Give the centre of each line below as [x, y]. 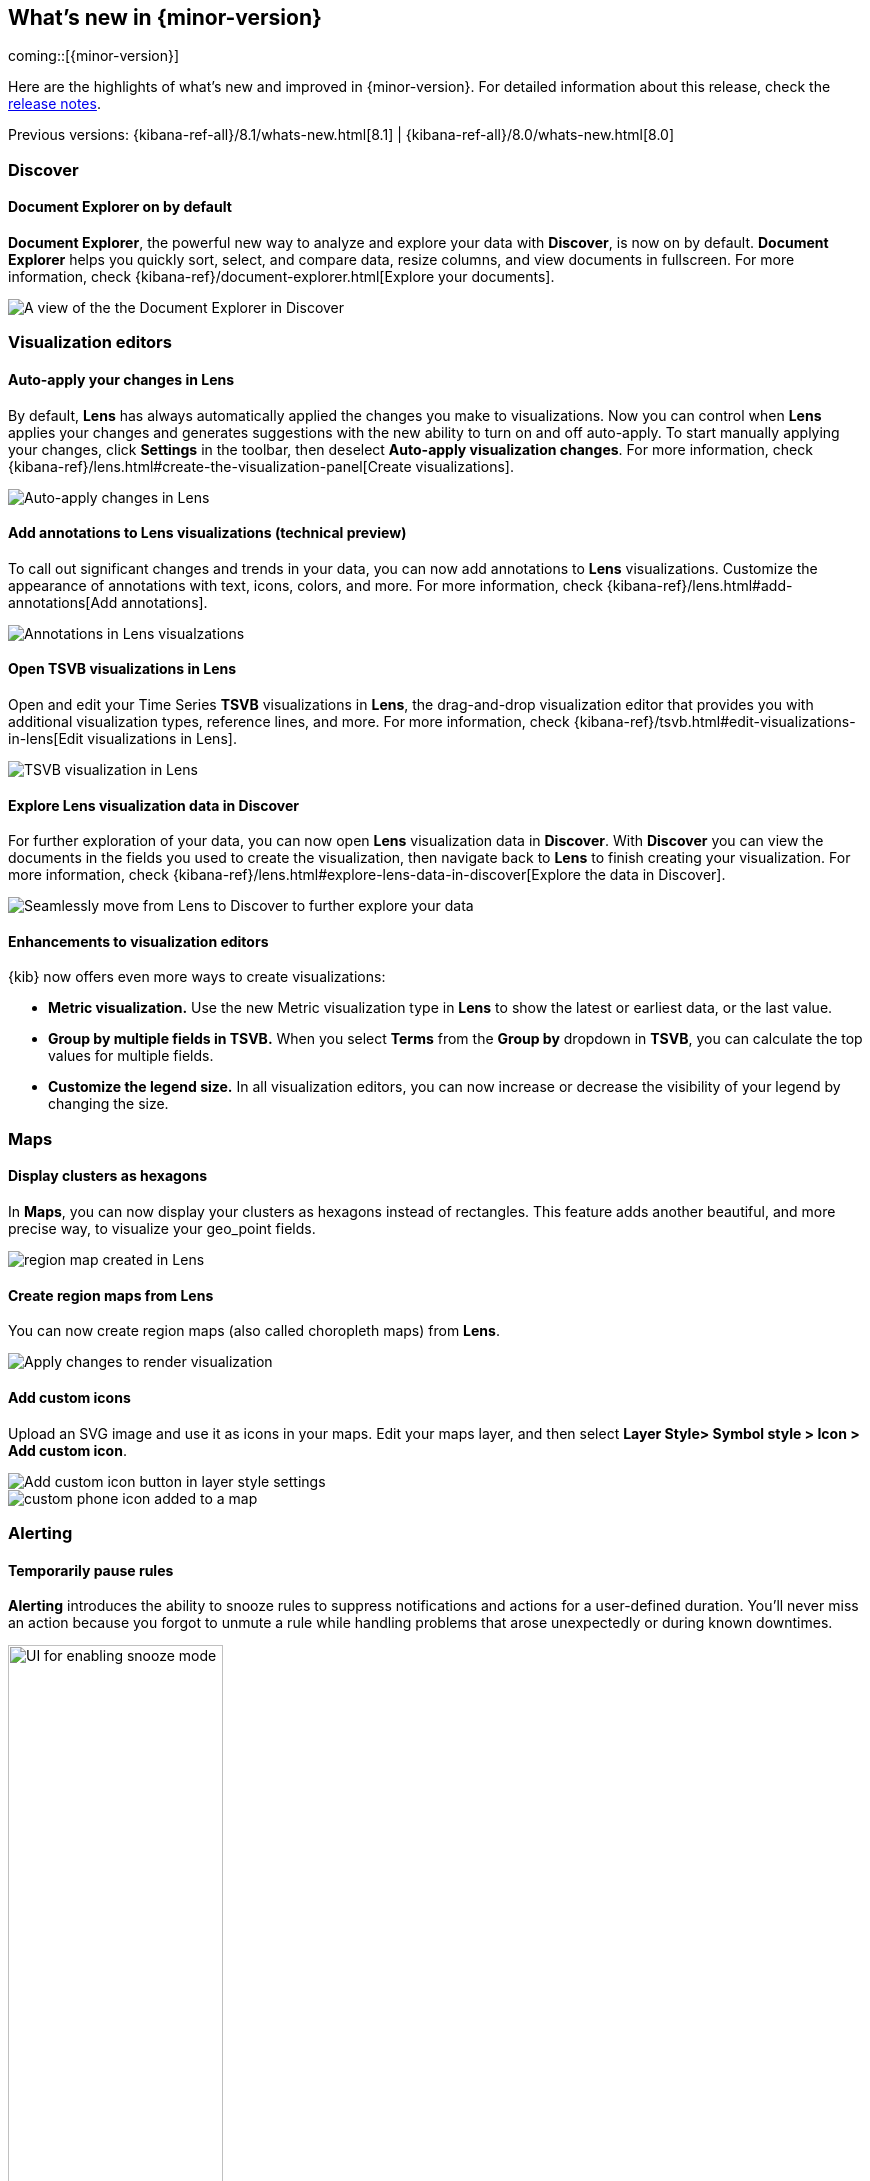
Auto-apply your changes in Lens [121, 379]
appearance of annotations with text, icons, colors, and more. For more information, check [305, 585]
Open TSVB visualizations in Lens [122, 669]
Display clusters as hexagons [108, 1176]
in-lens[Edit [46, 739]
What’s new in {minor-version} [165, 17]
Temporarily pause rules [91, 1570]
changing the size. [108, 1104]
